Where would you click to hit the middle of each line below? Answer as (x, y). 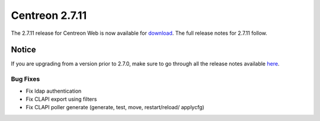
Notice (24, 50)
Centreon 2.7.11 (49, 15)
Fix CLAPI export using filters (61, 99)
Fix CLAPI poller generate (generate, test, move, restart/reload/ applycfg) (115, 107)
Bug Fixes (25, 79)
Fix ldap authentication (54, 91)
